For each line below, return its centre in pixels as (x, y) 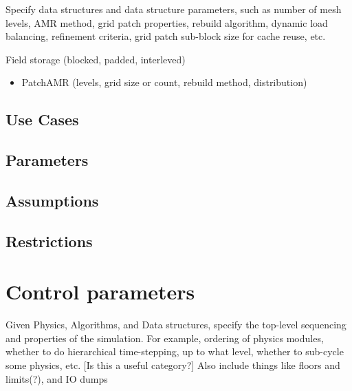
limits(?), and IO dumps (57, 378)
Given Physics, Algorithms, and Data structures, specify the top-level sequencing (176, 325)
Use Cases (42, 119)
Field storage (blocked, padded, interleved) (96, 59)
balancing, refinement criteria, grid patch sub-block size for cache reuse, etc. (166, 36)
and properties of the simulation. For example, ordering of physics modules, (165, 338)
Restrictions (49, 241)
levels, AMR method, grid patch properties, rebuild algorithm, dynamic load (167, 22)
